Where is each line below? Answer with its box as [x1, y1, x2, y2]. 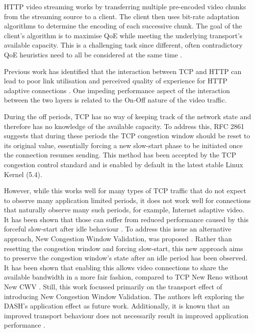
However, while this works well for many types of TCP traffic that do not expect [4, 185, 247, 196]
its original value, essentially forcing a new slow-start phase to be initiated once [4, 140, 243, 150]
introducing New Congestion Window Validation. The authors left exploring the [4, 291, 244, 301]
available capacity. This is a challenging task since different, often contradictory [4, 40, 243, 50]
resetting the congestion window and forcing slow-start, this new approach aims [4, 243, 243, 253]
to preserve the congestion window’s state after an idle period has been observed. [4, 253, 248, 263]
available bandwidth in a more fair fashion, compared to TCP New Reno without [4, 272, 248, 282]
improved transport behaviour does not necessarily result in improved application [4, 310, 249, 320]
